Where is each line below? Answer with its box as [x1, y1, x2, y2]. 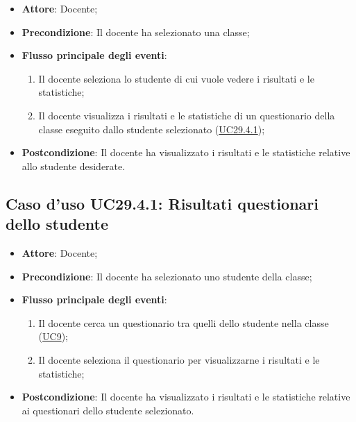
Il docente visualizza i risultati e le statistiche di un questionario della [38, 108, 335, 122]
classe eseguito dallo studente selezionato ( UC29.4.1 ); [38, 121, 265, 136]
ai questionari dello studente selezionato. [22, 403, 194, 417]
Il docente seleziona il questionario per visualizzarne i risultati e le [38, 352, 320, 366]
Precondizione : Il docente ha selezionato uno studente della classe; [22, 269, 312, 283]
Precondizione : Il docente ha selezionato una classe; [22, 24, 250, 39]
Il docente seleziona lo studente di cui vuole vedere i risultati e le [38, 71, 314, 85]
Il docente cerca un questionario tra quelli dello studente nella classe [38, 315, 329, 330]
